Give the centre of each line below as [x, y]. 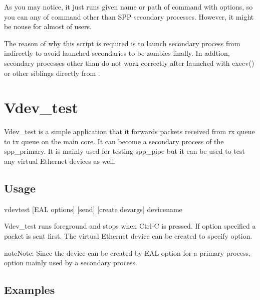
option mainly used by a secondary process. [71, 263]
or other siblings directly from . [52, 73]
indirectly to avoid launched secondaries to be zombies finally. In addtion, [117, 53]
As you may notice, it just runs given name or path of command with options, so [128, 7]
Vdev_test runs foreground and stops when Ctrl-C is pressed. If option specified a [130, 226]
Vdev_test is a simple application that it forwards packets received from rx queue [129, 131]
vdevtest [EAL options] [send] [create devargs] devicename [93, 209]
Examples [30, 290]
